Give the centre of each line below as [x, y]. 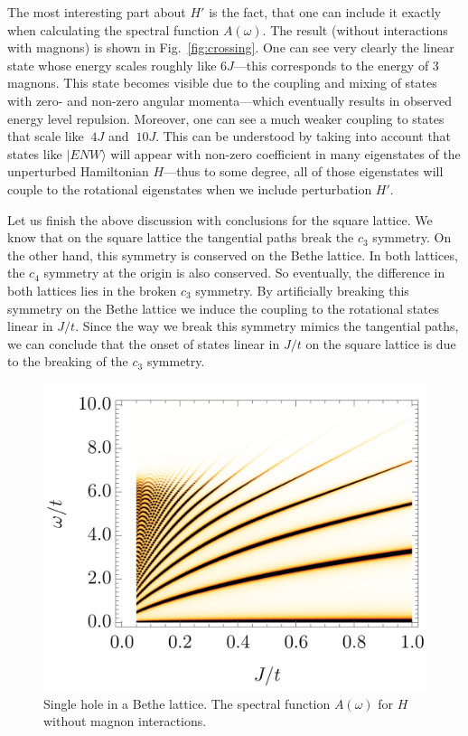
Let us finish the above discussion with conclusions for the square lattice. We [220, 219]
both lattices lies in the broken [92, 290]
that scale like [46, 136]
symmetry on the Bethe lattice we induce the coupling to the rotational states [224, 308]
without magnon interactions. [125, 721]
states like [35, 153]
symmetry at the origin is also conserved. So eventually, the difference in [244, 273]
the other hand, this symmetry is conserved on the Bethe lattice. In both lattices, [233, 255]
